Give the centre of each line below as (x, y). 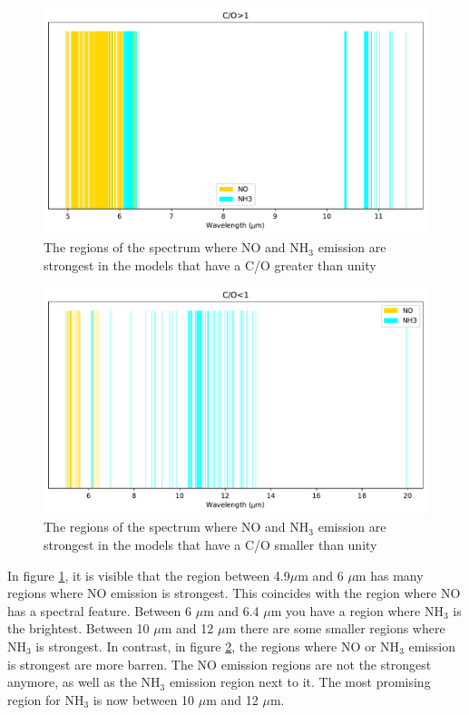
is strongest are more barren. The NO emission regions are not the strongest (220, 664)
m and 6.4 (231, 610)
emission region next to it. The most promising (300, 682)
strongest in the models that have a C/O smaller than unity (210, 544)
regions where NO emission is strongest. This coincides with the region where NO (234, 593)
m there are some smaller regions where (335, 628)
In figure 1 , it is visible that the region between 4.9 (149, 575)
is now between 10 (144, 699)
